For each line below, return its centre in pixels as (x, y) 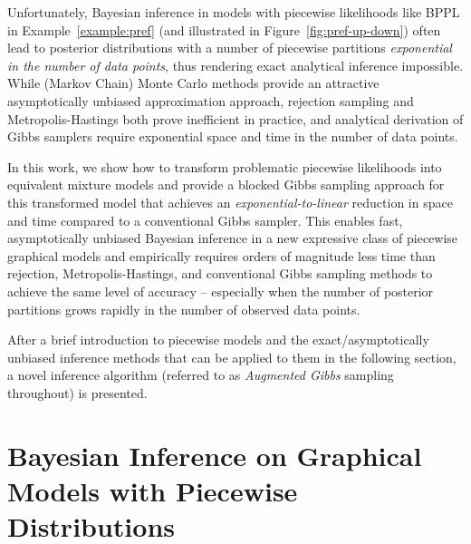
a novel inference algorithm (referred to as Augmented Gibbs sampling (201, 375)
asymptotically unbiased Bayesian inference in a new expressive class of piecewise (233, 238)
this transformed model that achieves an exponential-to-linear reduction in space (230, 202)
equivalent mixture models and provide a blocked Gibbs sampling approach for (226, 185)
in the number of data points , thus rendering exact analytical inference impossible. (235, 65)
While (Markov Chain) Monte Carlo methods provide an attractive (193, 83)
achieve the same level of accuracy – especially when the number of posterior (221, 291)
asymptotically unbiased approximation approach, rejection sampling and (211, 100)
